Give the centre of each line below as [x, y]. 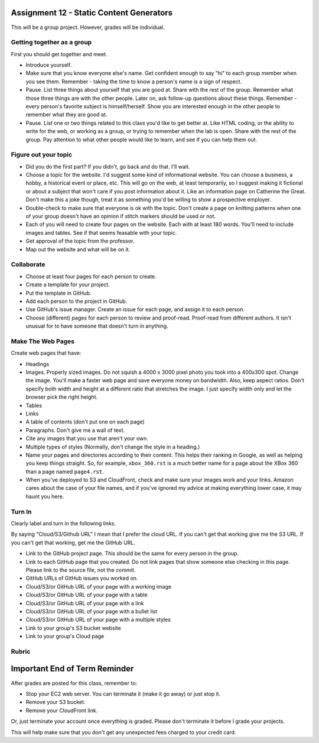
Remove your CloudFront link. [62, 710]
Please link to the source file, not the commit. [81, 570]
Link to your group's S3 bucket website [73, 628]
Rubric [21, 651]
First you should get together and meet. [59, 54]
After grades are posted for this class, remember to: [74, 683]
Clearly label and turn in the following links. [64, 524]
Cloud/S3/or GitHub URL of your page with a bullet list [92, 611]
